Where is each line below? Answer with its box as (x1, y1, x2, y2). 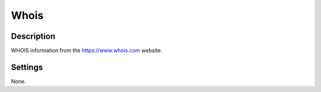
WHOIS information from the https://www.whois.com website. (11, 47, 163, 54)
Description (11, 31, 56, 41)
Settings (11, 62, 43, 72)
